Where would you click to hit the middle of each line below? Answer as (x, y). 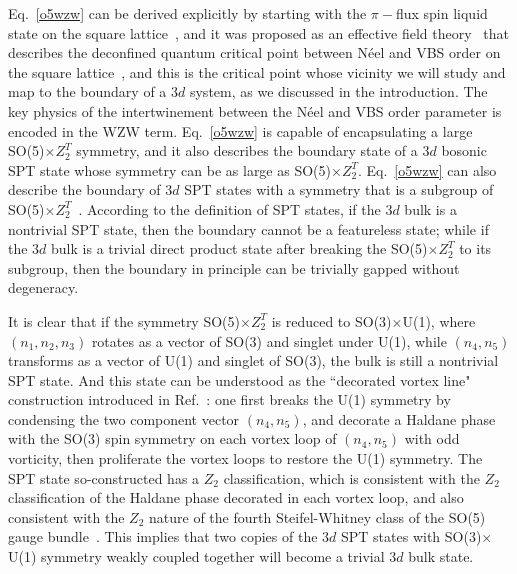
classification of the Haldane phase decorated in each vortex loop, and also (236, 497)
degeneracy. (43, 287)
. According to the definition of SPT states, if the (229, 208)
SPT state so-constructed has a (104, 477)
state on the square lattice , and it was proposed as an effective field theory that (258, 32)
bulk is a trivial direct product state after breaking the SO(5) (239, 248)
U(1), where (439, 320)
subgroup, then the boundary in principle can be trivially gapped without (234, 267)
